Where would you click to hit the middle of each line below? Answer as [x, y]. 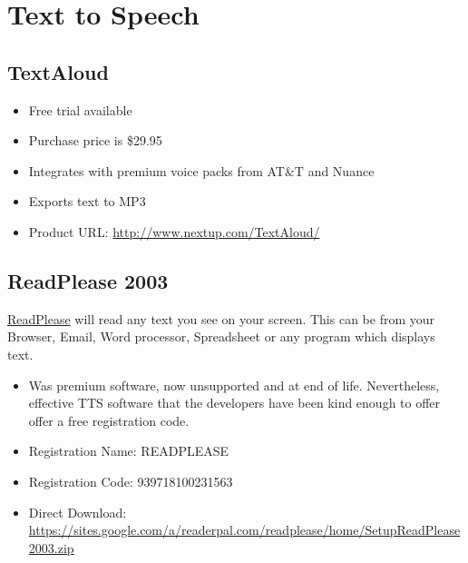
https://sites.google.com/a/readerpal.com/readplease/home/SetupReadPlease [244, 530]
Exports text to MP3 [87, 201]
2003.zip [51, 547]
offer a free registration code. [109, 420]
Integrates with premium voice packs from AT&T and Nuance [201, 170]
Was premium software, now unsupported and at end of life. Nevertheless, [234, 385]
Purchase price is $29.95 [95, 140]
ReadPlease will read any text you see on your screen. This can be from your [221, 318]
